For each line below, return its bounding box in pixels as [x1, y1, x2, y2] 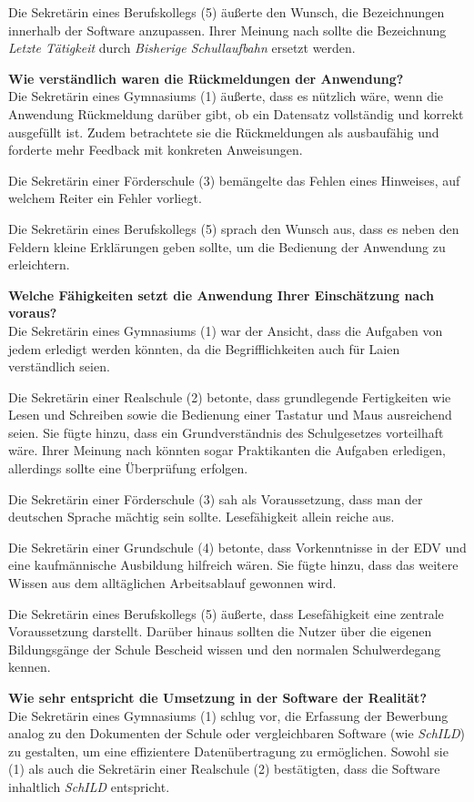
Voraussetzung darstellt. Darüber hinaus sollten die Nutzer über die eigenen [8, 622, 432, 641]
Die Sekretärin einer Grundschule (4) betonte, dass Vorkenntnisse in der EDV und [8, 537, 467, 556]
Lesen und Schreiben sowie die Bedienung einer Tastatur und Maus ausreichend [8, 405, 452, 424]
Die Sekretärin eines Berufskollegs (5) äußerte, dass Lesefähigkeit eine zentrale [8, 604, 444, 623]
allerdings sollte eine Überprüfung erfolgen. [8, 459, 248, 478]
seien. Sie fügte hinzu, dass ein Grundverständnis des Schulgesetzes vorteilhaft [8, 422, 444, 442]
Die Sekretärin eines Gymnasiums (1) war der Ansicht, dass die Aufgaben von [8, 320, 443, 340]
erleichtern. [8, 255, 70, 274]
